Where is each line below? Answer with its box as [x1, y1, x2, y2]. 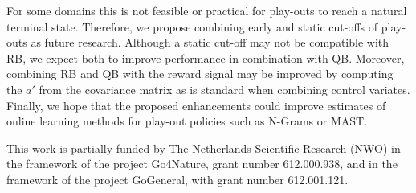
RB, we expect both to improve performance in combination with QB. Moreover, [6, 49, 405, 66]
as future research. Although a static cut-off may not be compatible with [31, 34, 389, 51]
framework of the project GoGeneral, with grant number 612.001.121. [6, 170, 349, 187]
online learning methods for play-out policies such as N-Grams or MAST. [6, 113, 368, 129]
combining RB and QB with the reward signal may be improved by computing [6, 65, 394, 82]
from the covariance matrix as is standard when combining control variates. [39, 80, 410, 97]
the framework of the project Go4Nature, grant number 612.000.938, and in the [6, 155, 398, 172]
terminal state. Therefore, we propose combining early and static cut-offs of [6, 18, 378, 35]
